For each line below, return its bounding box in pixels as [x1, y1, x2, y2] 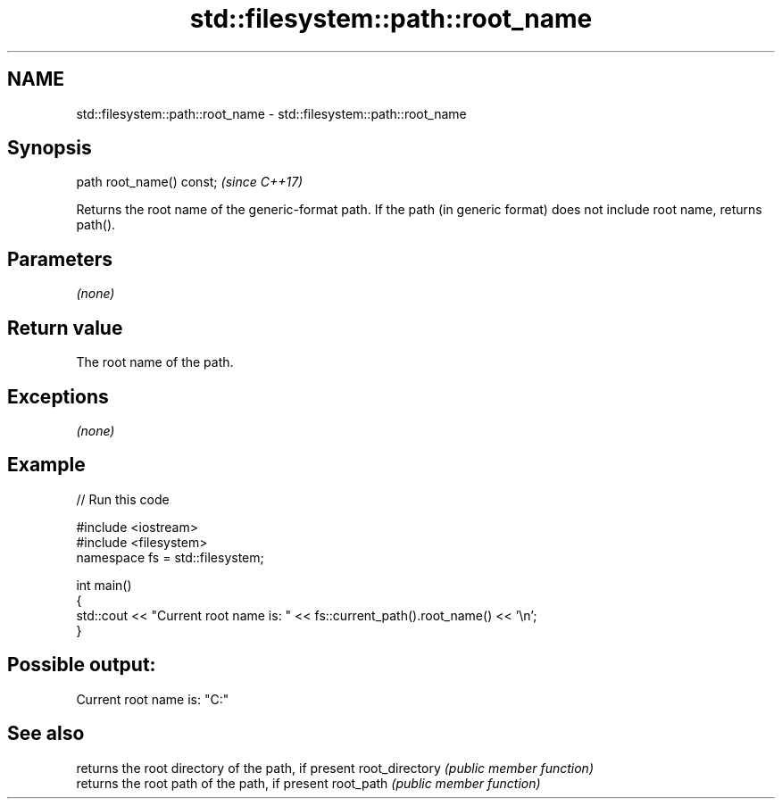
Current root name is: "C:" [76, 691, 229, 707]
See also [7, 722, 85, 745]
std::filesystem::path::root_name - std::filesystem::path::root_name [76, 105, 467, 121]
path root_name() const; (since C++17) [76, 174, 304, 190]
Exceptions [7, 385, 109, 408]
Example [7, 453, 86, 477]
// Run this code [76, 491, 170, 507]
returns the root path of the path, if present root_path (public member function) [76, 775, 541, 791]
